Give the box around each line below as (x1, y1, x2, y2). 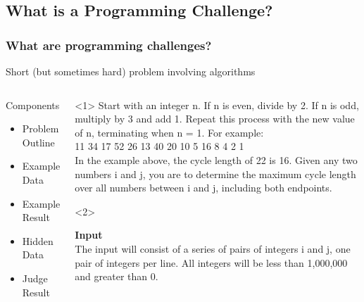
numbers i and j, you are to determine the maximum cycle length (75, 166, 356, 181)
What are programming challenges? (6, 36, 212, 54)
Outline (22, 134, 55, 149)
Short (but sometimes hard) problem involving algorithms (6, 64, 256, 78)
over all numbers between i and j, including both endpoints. (75, 180, 332, 195)
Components (6, 97, 60, 112)
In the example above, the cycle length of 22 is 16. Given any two (75, 152, 358, 167)
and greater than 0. (75, 269, 158, 284)
